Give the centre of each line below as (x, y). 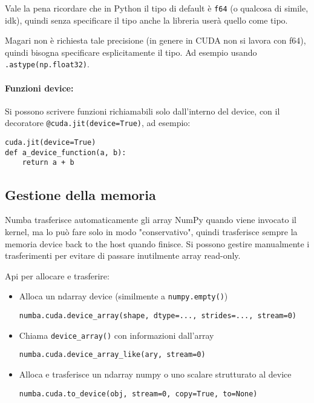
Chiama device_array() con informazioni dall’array (116, 335)
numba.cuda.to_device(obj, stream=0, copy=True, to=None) (138, 394)
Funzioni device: (39, 88)
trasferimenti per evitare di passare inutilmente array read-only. (123, 255)
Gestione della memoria (80, 194)
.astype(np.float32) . (47, 64)
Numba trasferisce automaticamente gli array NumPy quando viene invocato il (151, 220)
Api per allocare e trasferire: (57, 275)
